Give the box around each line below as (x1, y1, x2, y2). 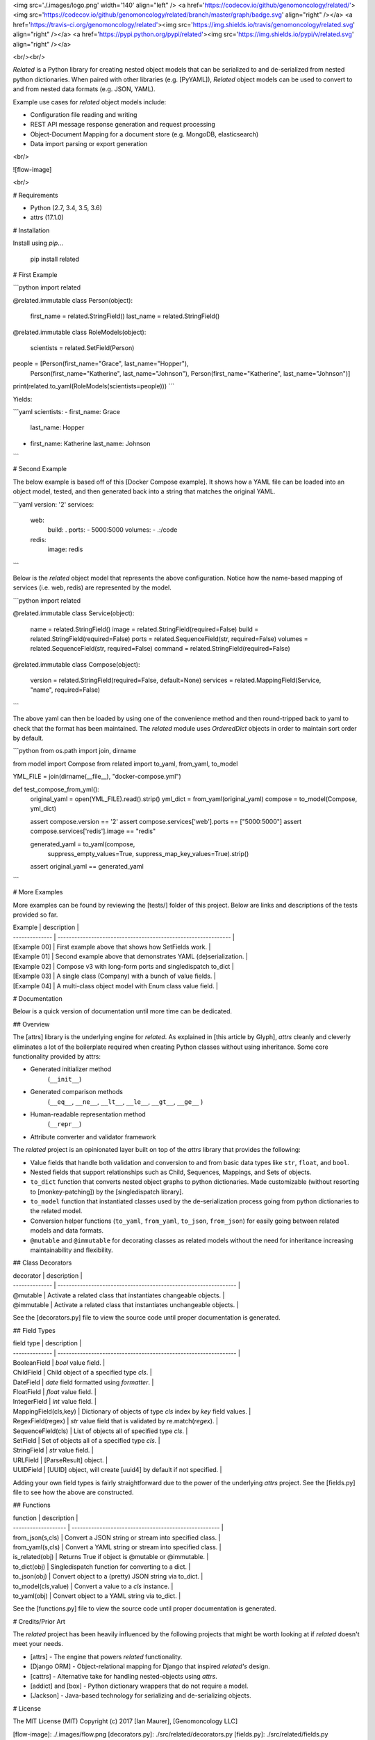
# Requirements (12, 191, 58, 199)
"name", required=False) (30, 686, 101, 694)
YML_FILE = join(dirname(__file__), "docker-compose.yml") (12, 773, 181, 781)
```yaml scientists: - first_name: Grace (12, 407, 121, 416)
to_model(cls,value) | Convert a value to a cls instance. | (12, 1582, 174, 1590)
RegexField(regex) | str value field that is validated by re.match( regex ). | (12, 1417, 219, 1425)
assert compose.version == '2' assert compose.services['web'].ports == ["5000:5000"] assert (30, 817, 302, 825)
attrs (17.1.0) (30, 213, 64, 222)
